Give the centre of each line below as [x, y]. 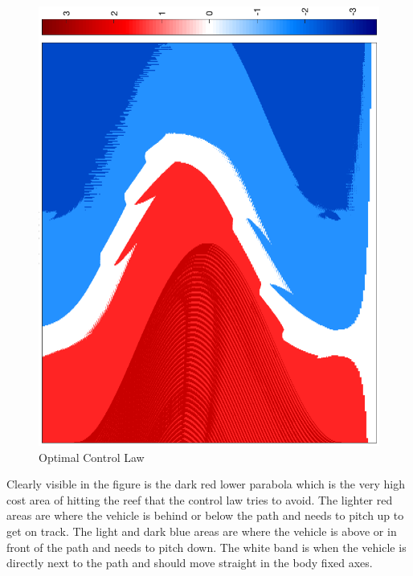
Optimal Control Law [92, 457]
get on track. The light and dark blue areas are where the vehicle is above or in [202, 531]
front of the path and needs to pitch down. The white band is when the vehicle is [206, 547]
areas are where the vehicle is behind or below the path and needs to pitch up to [205, 515]
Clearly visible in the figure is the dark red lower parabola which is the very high [206, 484]
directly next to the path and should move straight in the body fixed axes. [190, 563]
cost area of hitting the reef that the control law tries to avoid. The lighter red [200, 499]
